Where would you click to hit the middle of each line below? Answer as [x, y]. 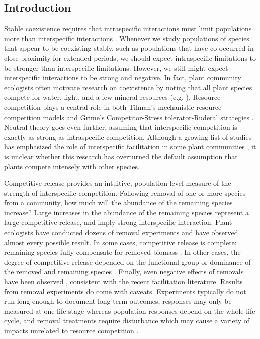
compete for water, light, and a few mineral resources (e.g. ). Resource [112, 97]
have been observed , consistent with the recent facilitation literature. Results [123, 281]
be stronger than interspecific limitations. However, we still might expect [116, 68]
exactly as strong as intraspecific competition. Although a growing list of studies [128, 136]
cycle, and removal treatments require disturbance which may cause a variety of [127, 321]
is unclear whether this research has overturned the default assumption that [121, 156]
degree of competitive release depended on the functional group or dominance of [127, 261]
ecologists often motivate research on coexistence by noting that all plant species [128, 87]
